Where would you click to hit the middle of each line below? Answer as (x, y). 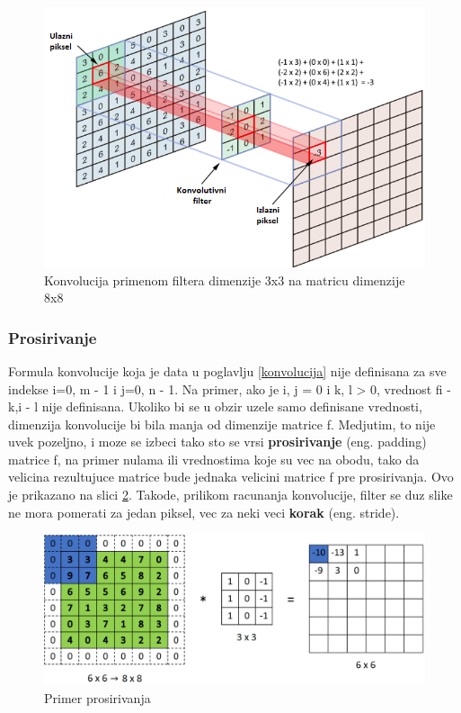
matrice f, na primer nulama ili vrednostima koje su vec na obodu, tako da (214, 459)
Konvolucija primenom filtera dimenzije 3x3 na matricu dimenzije (225, 280)
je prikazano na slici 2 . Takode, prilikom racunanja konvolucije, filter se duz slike (230, 495)
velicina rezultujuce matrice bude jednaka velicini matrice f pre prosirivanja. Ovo (231, 477)
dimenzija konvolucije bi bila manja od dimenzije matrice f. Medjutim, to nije (222, 424)
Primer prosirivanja (98, 697)
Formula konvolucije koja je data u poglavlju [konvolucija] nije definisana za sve (227, 370)
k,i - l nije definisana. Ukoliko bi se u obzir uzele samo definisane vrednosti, (215, 406)
